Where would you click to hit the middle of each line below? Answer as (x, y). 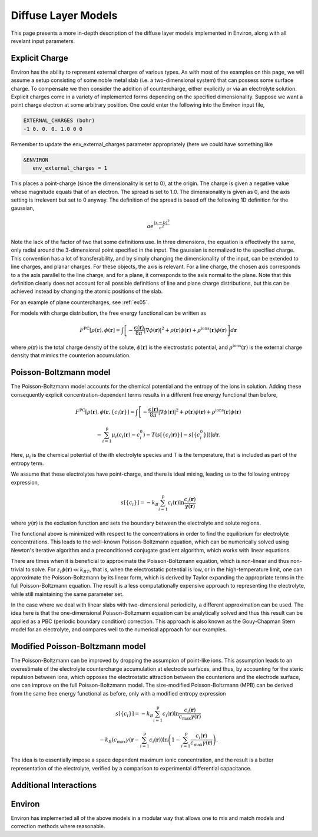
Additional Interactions (54, 785)
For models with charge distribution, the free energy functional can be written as (108, 313)
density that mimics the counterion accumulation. (71, 355)
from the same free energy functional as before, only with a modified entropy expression (118, 693)
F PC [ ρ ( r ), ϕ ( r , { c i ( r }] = (105, 412)
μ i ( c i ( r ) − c (126, 435)
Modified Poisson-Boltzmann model (79, 646)
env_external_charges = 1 (70, 168)
